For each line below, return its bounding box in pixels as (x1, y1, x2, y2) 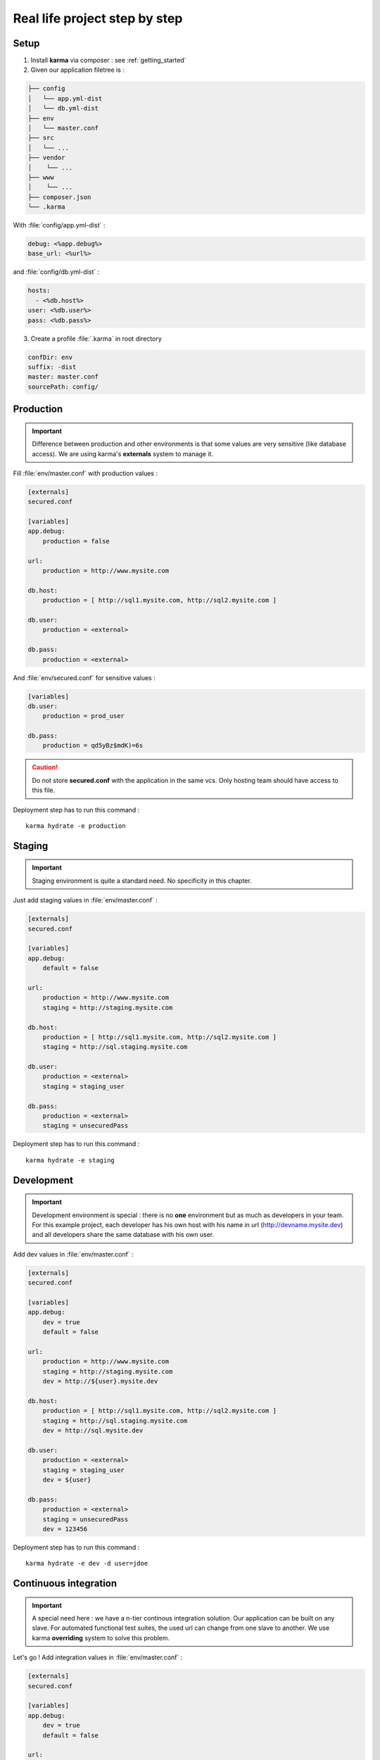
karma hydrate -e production (25, 822, 126, 830)
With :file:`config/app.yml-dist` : (13, 221, 106, 230)
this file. (32, 786, 56, 795)
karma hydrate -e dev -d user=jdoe (25, 1559, 148, 1568)
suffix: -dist (27, 363, 77, 371)
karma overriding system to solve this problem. (32, 1633, 170, 1642)
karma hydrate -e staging (25, 1156, 115, 1164)
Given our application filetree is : (30, 65, 125, 74)
